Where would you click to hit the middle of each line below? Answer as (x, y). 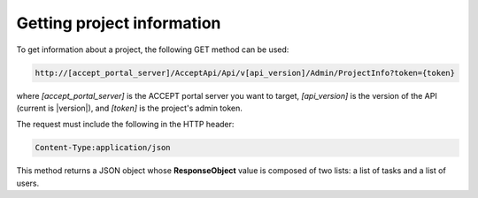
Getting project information (119, 23)
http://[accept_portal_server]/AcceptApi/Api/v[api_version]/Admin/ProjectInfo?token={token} (245, 72)
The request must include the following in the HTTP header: (125, 125)
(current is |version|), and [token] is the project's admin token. (130, 108)
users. (28, 183)
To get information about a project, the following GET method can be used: (153, 49)
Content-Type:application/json (103, 148)
